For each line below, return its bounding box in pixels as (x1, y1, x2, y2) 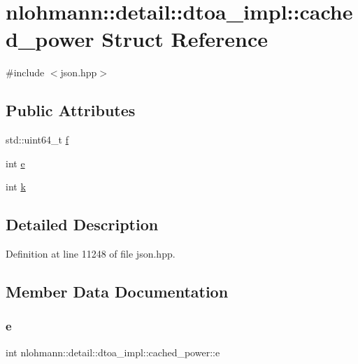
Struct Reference (101, 24, 268, 53)
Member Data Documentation (6, 281, 229, 302)
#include (6, 65, 45, 80)
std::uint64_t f (6, 132, 69, 147)
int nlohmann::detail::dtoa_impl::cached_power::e (6, 344, 220, 359)
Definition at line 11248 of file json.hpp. (6, 246, 176, 261)
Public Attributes (6, 99, 136, 121)
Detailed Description (6, 213, 159, 235)
